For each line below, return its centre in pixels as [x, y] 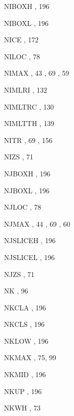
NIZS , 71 [19, 157]
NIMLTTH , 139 [29, 123]
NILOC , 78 [22, 56]
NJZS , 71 [19, 274]
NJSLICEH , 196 [30, 240]
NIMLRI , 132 [26, 89]
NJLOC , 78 [23, 207]
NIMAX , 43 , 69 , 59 [37, 73]
